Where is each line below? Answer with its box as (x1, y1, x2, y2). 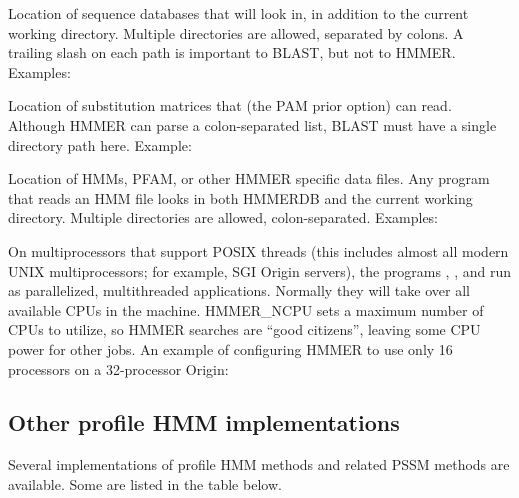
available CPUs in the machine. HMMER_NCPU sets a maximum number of (8, 299, 484, 320)
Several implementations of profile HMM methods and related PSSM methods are (8, 454, 510, 475)
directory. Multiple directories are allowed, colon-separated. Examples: (8, 207, 439, 228)
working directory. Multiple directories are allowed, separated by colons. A (8, 22, 464, 43)
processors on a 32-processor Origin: (8, 358, 229, 379)
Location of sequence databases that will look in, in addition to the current (8, 3, 469, 23)
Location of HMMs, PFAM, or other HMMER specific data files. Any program (8, 168, 490, 189)
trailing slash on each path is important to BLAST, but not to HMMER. (8, 42, 456, 63)
